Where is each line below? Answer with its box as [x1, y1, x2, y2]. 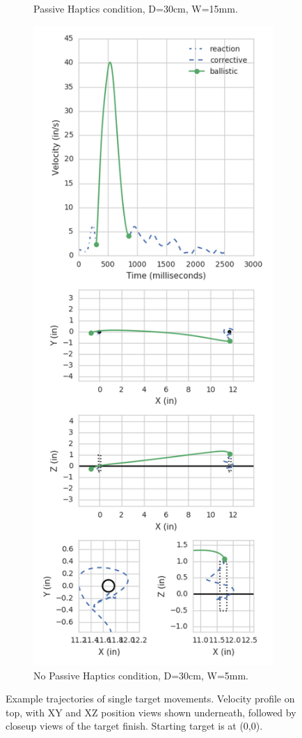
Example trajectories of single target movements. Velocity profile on [6, 691, 295, 706]
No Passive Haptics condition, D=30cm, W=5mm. [33, 668, 248, 682]
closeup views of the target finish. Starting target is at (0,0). [6, 718, 263, 733]
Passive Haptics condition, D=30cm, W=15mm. [33, 1, 238, 15]
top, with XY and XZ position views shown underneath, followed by [6, 705, 296, 719]
